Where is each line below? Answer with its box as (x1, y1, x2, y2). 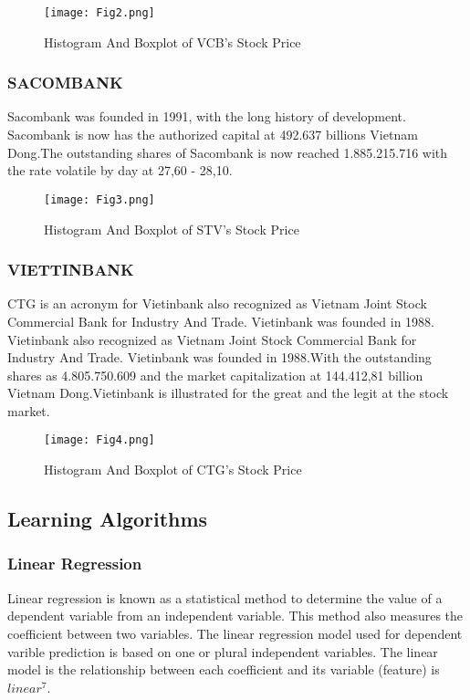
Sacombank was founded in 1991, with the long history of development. (7, 107, 406, 126)
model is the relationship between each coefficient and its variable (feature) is (7, 660, 440, 679)
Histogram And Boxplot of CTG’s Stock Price (44, 460, 302, 479)
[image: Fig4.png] (44, 434, 155, 447)
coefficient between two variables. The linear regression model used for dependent (7, 623, 463, 643)
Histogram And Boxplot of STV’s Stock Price (44, 219, 299, 238)
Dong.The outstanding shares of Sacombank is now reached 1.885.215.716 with (7, 142, 448, 162)
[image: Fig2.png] (44, 6, 155, 19)
